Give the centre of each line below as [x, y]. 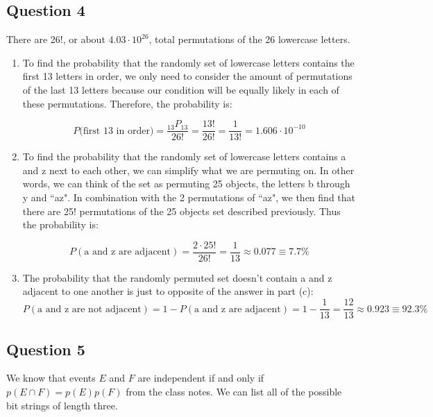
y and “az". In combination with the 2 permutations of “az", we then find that [189, 197]
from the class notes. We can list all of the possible [234, 391]
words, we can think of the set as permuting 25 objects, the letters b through [186, 184]
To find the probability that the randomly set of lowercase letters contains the [188, 62]
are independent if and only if [201, 378]
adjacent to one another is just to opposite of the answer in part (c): [168, 291]
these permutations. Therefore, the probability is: [127, 103]
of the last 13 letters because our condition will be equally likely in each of [181, 89]
